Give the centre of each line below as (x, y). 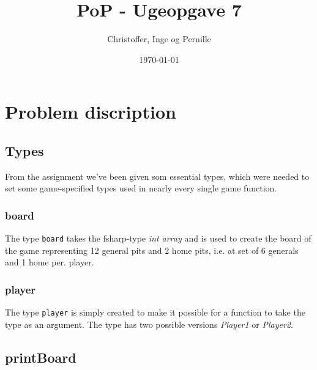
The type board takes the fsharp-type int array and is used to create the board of (158, 238)
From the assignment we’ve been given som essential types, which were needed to (157, 176)
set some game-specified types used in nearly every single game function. (141, 188)
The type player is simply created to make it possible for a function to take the (155, 312)
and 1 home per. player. (50, 262)
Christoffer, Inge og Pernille (159, 39)
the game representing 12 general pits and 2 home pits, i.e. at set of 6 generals (152, 250)
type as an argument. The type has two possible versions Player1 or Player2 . (149, 324)
